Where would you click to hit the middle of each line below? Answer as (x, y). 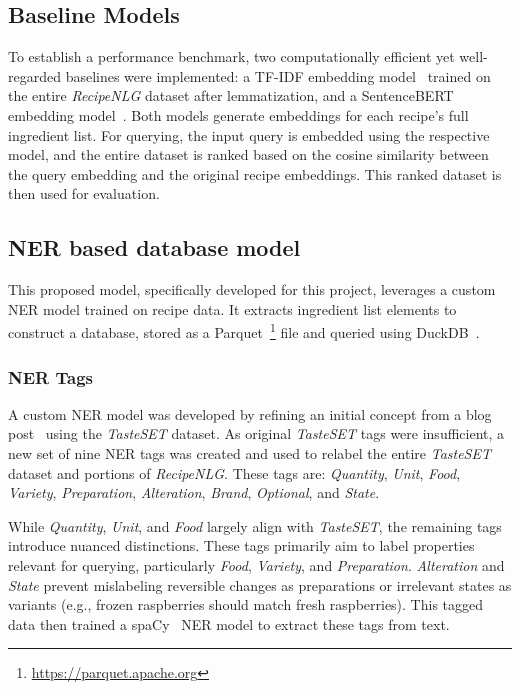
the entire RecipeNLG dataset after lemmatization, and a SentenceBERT (231, 95)
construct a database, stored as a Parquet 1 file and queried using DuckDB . (244, 330)
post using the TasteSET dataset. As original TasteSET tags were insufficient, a (256, 433)
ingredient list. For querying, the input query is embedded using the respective (249, 134)
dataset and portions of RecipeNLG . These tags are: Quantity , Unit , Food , (234, 472)
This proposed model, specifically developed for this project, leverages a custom (252, 289)
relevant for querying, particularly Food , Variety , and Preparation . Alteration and (256, 564)
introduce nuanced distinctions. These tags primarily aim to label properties (241, 545)
